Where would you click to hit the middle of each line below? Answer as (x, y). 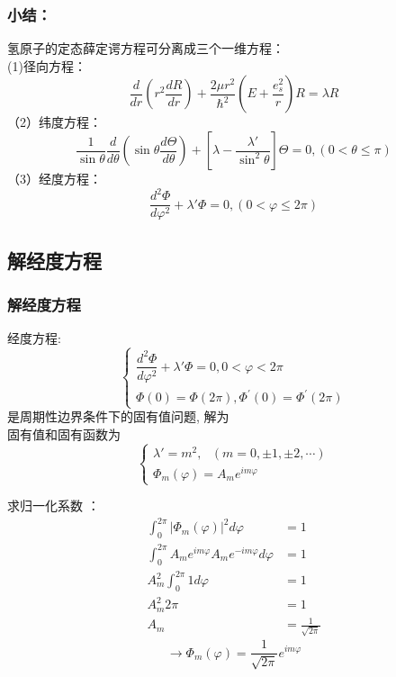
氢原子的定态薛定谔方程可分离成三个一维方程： (146, 48)
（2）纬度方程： (54, 122)
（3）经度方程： (54, 178)
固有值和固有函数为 (64, 433)
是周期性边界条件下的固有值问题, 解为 (118, 416)
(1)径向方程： (47, 65)
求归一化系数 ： (54, 505)
